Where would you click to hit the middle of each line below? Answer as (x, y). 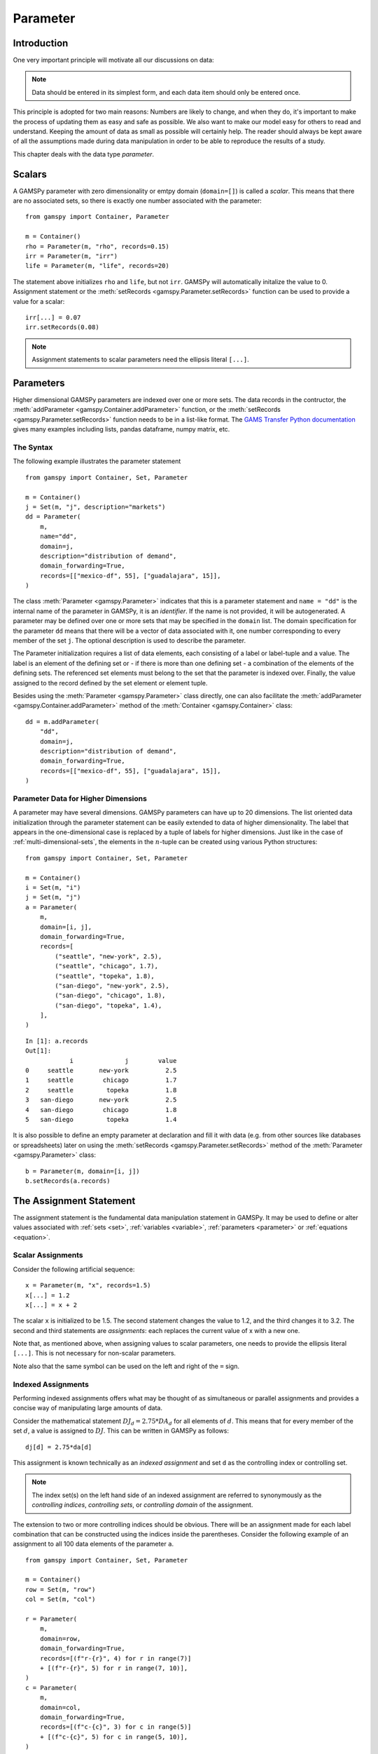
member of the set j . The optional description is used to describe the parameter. (129, 641)
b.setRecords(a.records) (68, 1181)
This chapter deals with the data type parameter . (83, 154)
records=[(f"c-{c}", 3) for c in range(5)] (115, 1727)
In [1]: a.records (57, 1041)
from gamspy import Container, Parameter (97, 217)
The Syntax (33, 448)
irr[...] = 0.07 (53, 317)
